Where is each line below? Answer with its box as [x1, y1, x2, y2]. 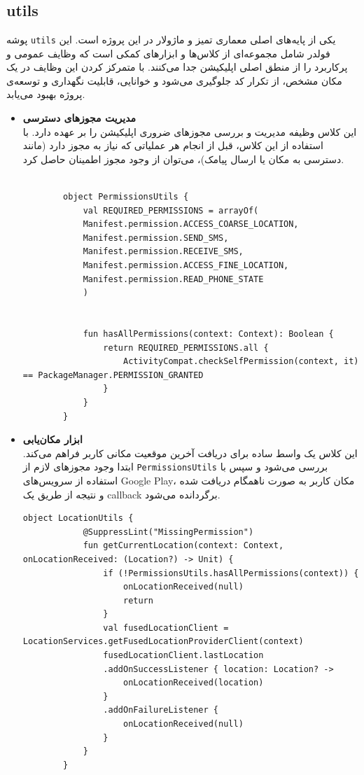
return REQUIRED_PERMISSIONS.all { [103, 342, 269, 353]
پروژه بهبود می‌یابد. [6, 87, 85, 102]
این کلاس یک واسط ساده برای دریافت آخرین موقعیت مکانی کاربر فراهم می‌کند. [22, 445, 358, 460]
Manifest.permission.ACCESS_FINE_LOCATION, [83, 260, 289, 270]
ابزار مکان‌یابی [22, 432, 83, 447]
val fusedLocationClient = [103, 622, 229, 633]
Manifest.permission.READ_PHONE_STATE [83, 274, 264, 284]
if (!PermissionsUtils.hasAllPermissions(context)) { [103, 568, 359, 578]
